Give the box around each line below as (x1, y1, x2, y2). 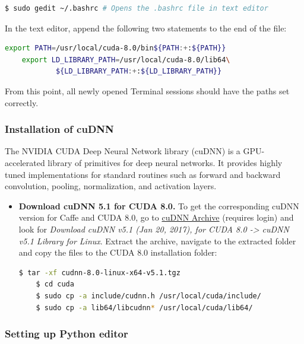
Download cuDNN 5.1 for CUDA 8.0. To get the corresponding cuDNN (18, 199, 299, 212)
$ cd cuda (36, 280, 74, 289)
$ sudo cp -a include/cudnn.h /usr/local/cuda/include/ (36, 291, 261, 300)
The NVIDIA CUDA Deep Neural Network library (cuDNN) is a (5, 145, 240, 157)
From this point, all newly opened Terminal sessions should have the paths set (5, 84, 290, 97)
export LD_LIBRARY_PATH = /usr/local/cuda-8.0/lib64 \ (21, 55, 230, 64)
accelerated (5, 156, 45, 168)
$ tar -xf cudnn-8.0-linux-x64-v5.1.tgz (18, 268, 180, 277)
